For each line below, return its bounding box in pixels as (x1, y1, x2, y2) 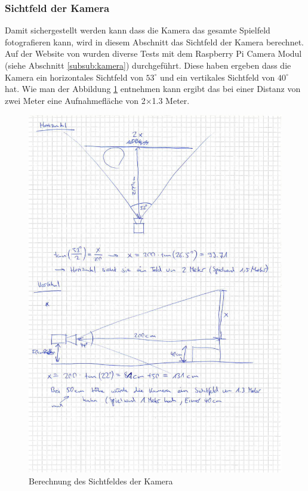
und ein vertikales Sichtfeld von (160, 70, 275, 83)
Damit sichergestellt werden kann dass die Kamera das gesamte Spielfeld (5, 24, 270, 36)
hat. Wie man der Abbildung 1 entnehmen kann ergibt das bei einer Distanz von (5, 82, 301, 95)
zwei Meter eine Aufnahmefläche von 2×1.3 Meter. (5, 94, 190, 106)
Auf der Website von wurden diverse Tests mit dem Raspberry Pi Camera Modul (5, 47, 302, 60)
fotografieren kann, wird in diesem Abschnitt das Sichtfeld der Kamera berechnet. (5, 35, 304, 48)
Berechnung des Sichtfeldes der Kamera (29, 475, 173, 487)
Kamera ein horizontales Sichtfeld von (5, 70, 143, 83)
